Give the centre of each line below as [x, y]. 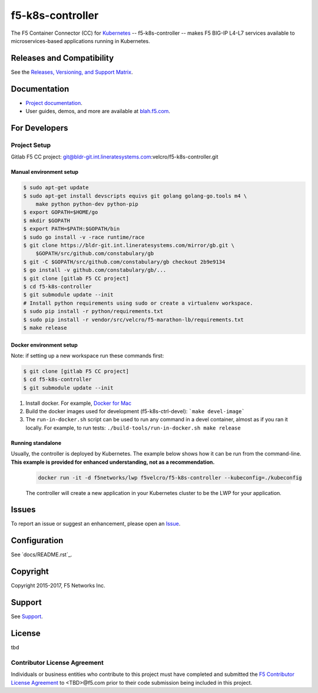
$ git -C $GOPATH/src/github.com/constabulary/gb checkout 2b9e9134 [124, 262]
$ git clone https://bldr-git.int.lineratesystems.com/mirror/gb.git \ [129, 245]
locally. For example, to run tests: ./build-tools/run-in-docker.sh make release [133, 428]
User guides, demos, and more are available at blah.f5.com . [98, 111]
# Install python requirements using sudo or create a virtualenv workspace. [138, 303]
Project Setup [31, 145]
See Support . [27, 616]
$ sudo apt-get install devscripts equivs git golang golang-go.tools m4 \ [135, 196]
